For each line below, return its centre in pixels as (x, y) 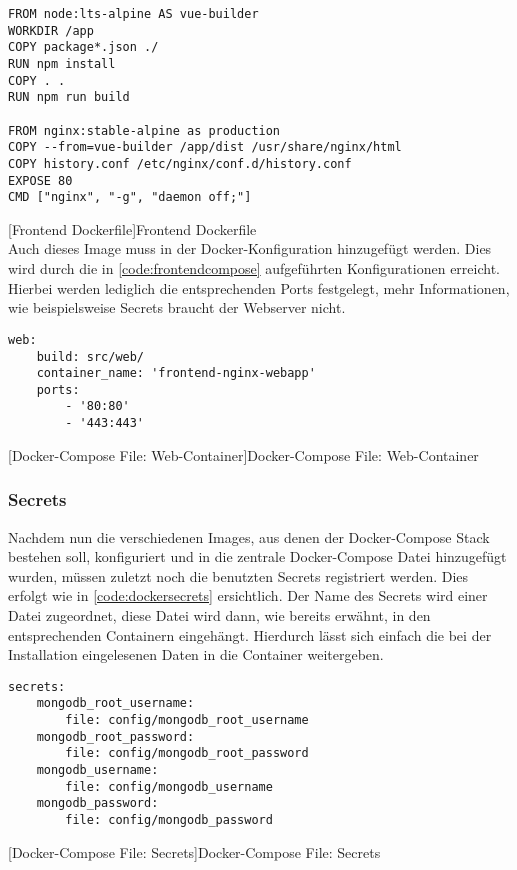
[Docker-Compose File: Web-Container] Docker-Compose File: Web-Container (243, 454)
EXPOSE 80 (40, 180)
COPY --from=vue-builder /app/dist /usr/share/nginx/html (205, 147)
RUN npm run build (69, 97)
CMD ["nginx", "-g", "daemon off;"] (130, 197)
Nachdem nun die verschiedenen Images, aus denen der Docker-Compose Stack (249, 536)
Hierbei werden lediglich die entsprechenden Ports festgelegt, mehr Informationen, (259, 287)
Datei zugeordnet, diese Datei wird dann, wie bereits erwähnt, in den (219, 614)
